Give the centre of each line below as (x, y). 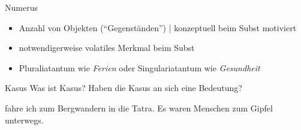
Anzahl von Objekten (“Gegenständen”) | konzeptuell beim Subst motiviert (158, 27)
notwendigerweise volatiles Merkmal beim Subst (107, 48)
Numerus (21, 7)
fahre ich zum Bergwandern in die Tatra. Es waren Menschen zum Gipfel (139, 108)
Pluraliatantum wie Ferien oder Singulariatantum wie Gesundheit (139, 67)
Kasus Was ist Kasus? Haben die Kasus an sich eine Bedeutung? (124, 88)
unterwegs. (24, 120)
